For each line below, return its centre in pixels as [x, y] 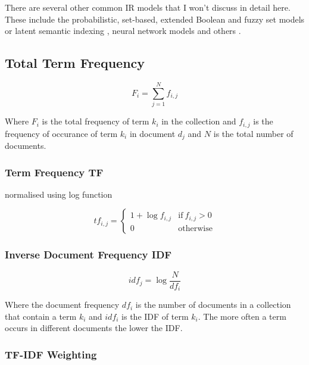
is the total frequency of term [96, 121]
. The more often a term [242, 316]
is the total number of [253, 133]
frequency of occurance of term [61, 133]
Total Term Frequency [75, 63]
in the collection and [199, 121]
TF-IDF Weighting [51, 354]
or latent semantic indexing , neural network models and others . [123, 31]
